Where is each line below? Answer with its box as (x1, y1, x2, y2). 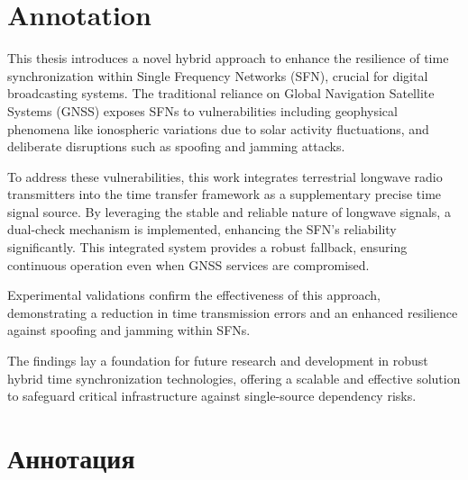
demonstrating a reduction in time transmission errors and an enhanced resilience (7, 303, 458, 322)
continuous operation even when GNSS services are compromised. (7, 255, 370, 274)
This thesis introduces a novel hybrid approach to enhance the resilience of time (7, 49, 449, 68)
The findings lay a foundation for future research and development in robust (7, 351, 428, 370)
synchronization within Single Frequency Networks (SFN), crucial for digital (7, 66, 428, 85)
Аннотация (7, 439, 135, 475)
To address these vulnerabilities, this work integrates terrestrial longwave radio (7, 167, 443, 186)
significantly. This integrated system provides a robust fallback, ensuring (7, 238, 408, 257)
